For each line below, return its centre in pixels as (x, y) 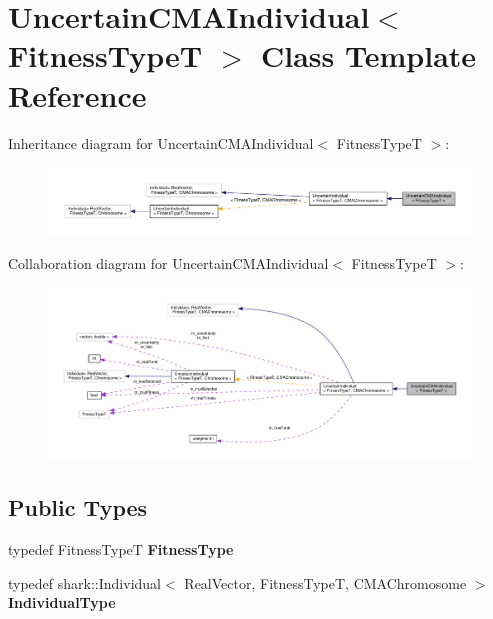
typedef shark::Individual (85, 582)
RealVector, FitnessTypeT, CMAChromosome (325, 582)
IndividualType (62, 602)
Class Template (369, 55)
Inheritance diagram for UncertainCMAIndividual (161, 142)
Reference (77, 94)
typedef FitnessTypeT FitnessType (121, 548)
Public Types (78, 507)
